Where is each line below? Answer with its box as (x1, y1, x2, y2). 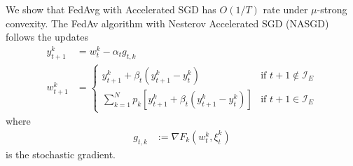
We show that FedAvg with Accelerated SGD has (6, 2, 216, 16)
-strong (317, 2, 347, 16)
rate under (263, 2, 308, 16)
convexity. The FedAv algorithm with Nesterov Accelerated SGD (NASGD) (6, 15, 329, 30)
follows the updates (6, 29, 88, 44)
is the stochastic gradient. (6, 146, 116, 161)
